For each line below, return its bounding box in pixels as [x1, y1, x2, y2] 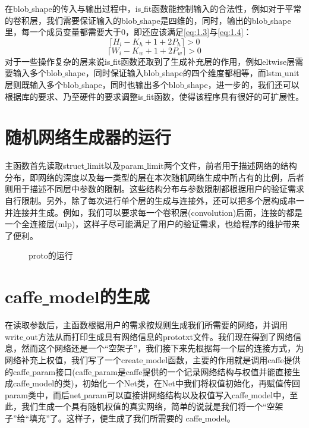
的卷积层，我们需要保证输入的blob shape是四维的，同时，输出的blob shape [5, 14, 291, 26]
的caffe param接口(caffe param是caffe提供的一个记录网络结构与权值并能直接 [5, 365, 292, 377]
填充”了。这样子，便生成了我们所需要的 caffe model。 [29, 411, 235, 424]
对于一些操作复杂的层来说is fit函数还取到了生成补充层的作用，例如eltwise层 [5, 55, 295, 67]
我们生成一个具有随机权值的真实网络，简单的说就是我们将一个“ [21, 400, 267, 413]
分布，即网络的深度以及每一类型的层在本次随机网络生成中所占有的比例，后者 [5, 171, 304, 183]
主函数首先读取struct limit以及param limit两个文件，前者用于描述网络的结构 [5, 159, 297, 172]
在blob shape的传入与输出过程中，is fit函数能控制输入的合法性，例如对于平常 [5, 2, 302, 14]
